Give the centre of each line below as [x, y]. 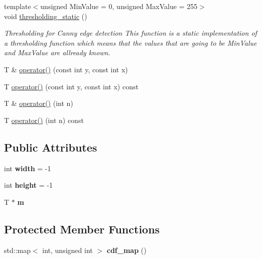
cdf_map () [126, 250]
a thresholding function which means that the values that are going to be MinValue [130, 42]
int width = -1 [28, 168]
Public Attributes [51, 147]
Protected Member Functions [82, 229]
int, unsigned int [68, 250]
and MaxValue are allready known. [57, 52]
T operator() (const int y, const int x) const [71, 86]
